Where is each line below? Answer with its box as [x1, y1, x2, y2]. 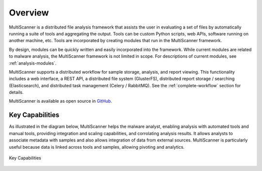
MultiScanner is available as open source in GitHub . [9, 98, 113, 104]
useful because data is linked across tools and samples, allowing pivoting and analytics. [9, 144, 185, 150]
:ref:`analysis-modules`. [9, 60, 57, 66]
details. [9, 90, 24, 95]
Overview [9, 7, 49, 18]
